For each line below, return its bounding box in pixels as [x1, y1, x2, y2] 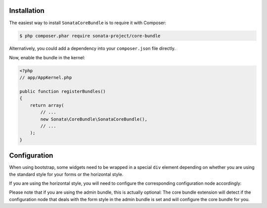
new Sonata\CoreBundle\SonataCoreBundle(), [40, 116, 148, 122]
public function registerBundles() [19, 89, 106, 94]
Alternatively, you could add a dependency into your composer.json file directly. [9, 45, 176, 51]
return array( [30, 102, 64, 108]
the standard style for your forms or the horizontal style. [9, 171, 124, 177]
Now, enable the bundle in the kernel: [9, 54, 86, 60]
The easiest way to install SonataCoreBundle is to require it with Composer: [9, 20, 167, 26]
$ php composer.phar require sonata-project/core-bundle [19, 33, 161, 39]
